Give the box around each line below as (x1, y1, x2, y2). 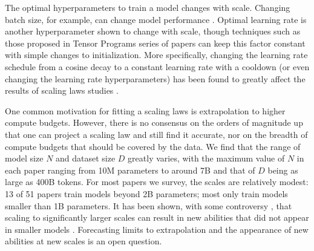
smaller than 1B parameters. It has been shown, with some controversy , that (5, 199, 292, 212)
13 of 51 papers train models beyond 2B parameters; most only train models (5, 187, 288, 200)
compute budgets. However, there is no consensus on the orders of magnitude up (5, 116, 303, 129)
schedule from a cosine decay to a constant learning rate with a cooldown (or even (5, 60, 310, 73)
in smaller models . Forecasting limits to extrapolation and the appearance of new (5, 223, 309, 235)
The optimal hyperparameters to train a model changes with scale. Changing (5, 1, 290, 13)
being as (267, 163, 298, 176)
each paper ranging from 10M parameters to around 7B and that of (5, 163, 255, 176)
